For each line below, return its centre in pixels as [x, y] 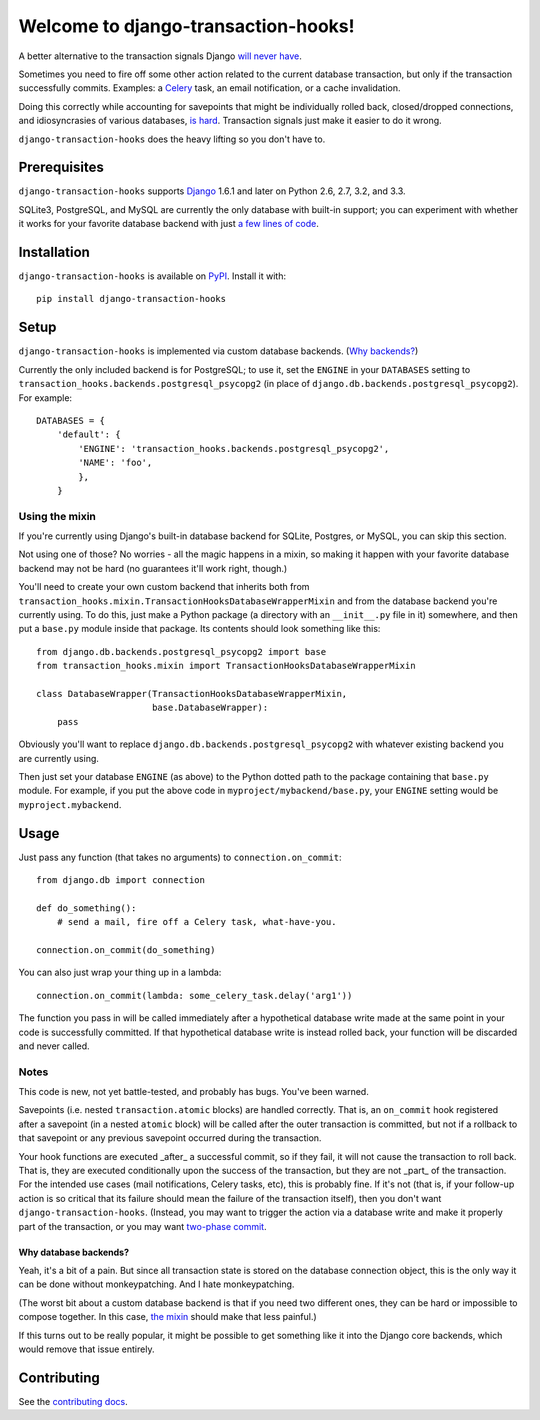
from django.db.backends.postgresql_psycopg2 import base [181, 651]
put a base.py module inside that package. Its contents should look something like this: [199, 629]
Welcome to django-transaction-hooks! [186, 26]
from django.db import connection [120, 879]
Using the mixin [57, 516]
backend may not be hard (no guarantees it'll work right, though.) [153, 568]
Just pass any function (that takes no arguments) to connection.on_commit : [180, 857]
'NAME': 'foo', [115, 463]
